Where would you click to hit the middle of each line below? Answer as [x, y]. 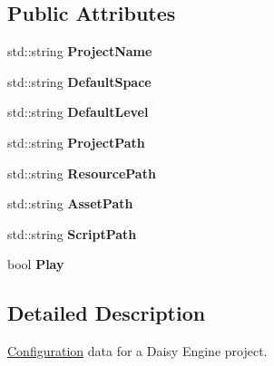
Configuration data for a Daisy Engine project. [137, 351]
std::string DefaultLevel [78, 112]
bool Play [36, 264]
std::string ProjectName [80, 51]
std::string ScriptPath [72, 233]
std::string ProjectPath [76, 142]
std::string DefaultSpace [79, 81]
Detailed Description [107, 313]
